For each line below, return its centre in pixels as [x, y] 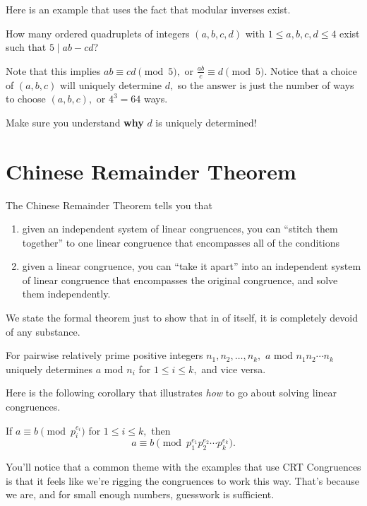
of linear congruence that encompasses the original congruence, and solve [180, 280]
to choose [26, 99]
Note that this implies [53, 70]
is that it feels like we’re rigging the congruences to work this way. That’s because [183, 480]
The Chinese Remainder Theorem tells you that [109, 205]
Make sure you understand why [75, 122]
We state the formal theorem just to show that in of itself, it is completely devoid [182, 318]
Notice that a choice [313, 70]
